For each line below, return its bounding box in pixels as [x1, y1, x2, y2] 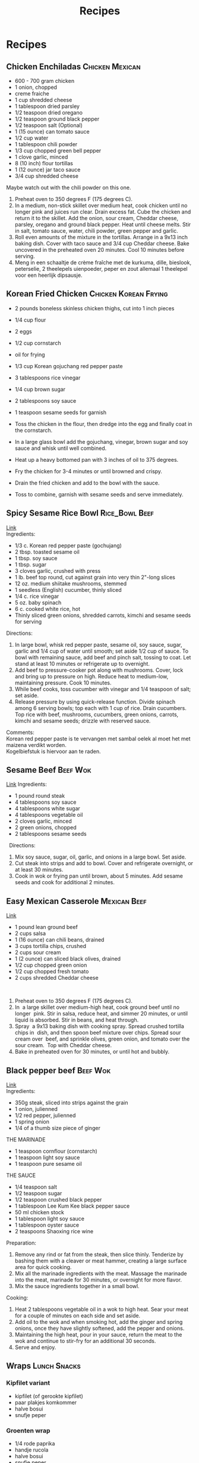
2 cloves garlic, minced [14, 817, 72, 825]
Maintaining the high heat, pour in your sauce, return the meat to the [14, 1331, 182, 1338]
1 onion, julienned [14, 1106, 58, 1113]
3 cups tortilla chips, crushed [14, 943, 86, 950]
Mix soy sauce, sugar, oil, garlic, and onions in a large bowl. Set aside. [14, 853, 187, 860]
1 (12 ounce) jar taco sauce [14, 166, 81, 173]
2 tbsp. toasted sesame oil [14, 548, 80, 555]
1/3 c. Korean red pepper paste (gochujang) [14, 542, 122, 549]
